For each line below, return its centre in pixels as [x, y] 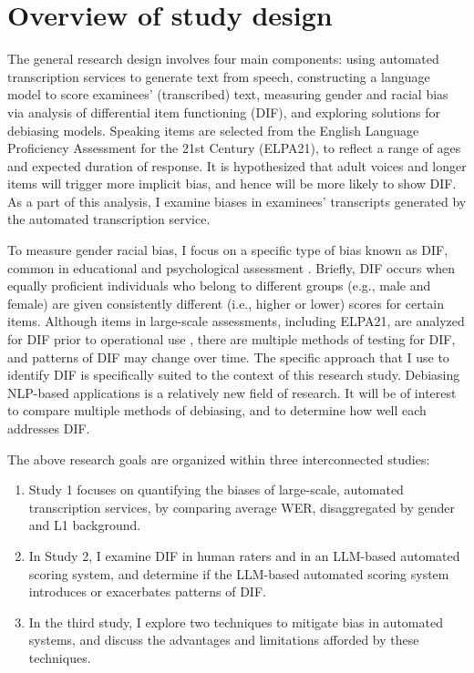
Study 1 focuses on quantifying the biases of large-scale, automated [216, 489]
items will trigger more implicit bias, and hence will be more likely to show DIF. [232, 184]
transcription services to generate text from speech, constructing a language [219, 76]
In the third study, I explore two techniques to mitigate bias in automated [236, 622]
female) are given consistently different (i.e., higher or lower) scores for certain [226, 303]
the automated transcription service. [109, 219]
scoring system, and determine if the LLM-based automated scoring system [239, 573]
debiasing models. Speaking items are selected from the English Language [213, 130]
